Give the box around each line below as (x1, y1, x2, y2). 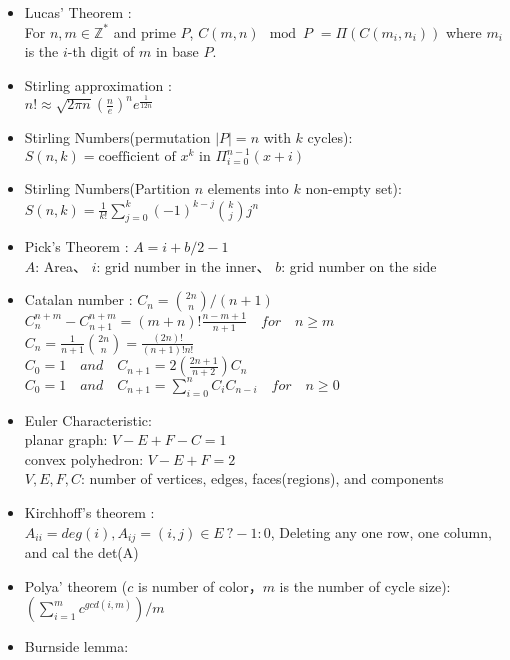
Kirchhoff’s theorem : (24, 501, 155, 522)
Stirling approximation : (24, 74, 172, 95)
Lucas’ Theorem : (24, 2, 132, 22)
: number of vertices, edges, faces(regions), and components (81, 468, 444, 489)
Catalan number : (24, 289, 133, 310)
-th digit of (67, 41, 135, 62)
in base (155, 41, 199, 62)
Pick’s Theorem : (24, 236, 129, 257)
